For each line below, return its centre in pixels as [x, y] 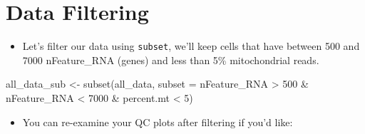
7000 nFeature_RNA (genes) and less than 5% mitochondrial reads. [171, 60]
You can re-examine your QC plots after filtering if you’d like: [158, 122]
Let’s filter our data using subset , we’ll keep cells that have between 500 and [191, 46]
